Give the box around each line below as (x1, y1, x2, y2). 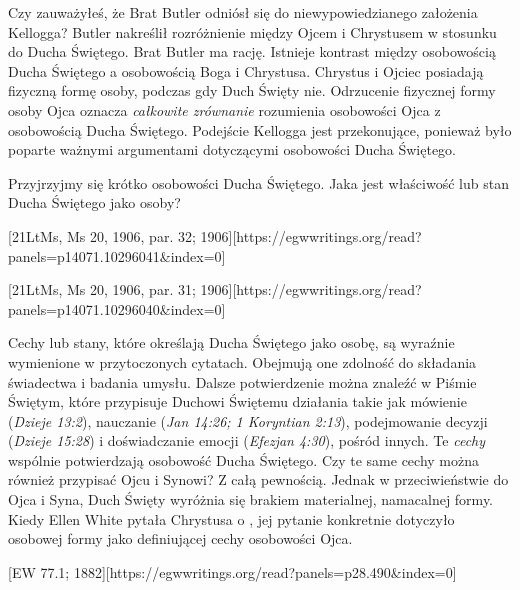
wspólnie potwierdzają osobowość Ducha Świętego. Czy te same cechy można (8, 449, 480, 470)
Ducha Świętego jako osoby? (8, 192, 181, 213)
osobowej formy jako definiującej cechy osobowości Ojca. (8, 528, 353, 549)
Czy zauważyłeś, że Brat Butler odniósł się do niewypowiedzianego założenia (8, 2, 478, 22)
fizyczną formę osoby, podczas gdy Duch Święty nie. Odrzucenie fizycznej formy (8, 80, 496, 101)
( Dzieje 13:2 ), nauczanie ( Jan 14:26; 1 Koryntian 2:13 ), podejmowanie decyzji (8, 410, 488, 431)
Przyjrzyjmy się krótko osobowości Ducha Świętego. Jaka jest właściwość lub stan (8, 172, 509, 193)
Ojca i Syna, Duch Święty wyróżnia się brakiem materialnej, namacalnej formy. (8, 489, 493, 510)
